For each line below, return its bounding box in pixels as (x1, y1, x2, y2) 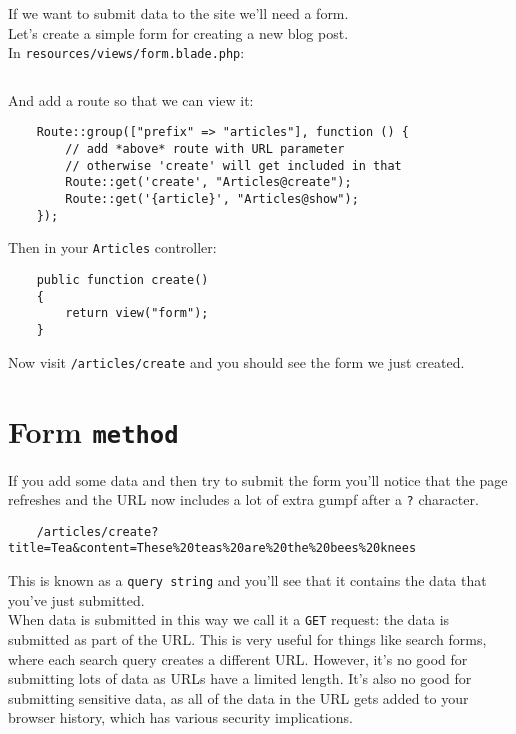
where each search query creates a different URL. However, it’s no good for (8, 648, 468, 669)
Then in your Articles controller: (8, 237, 217, 258)
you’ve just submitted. (8, 589, 145, 610)
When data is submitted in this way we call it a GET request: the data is (8, 609, 450, 630)
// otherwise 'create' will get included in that (65, 158, 402, 173)
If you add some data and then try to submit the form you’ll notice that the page (8, 469, 508, 490)
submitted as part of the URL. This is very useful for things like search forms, (8, 629, 487, 650)
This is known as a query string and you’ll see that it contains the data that (8, 570, 487, 591)
